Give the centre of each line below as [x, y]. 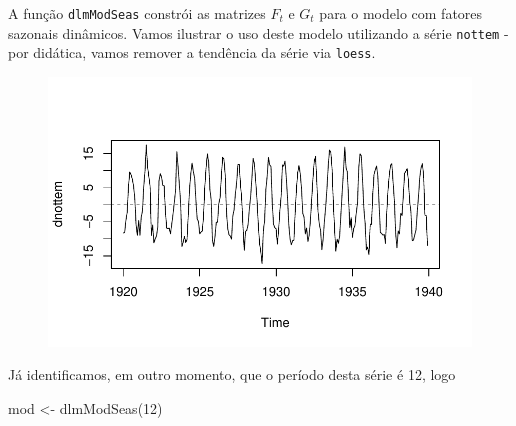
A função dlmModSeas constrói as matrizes [137, 13]
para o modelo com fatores [401, 13]
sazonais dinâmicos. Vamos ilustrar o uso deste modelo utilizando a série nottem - [258, 32]
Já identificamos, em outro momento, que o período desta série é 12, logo [232, 374]
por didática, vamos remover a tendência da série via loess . [192, 52]
